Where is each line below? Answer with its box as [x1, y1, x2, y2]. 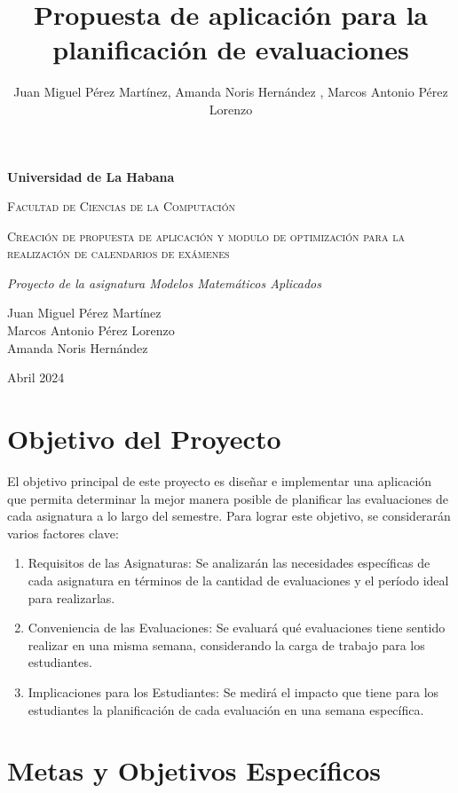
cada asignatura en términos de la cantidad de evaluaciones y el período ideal [28, 570, 449, 589]
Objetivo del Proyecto [7, 420, 281, 457]
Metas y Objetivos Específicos [7, 752, 381, 789]
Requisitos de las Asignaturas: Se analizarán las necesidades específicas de [28, 554, 430, 572]
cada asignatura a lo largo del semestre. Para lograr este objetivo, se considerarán [7, 506, 451, 525]
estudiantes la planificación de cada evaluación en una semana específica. [28, 700, 424, 718]
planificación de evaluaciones [52, 31, 409, 67]
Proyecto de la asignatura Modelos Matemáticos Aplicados [7, 273, 322, 292]
